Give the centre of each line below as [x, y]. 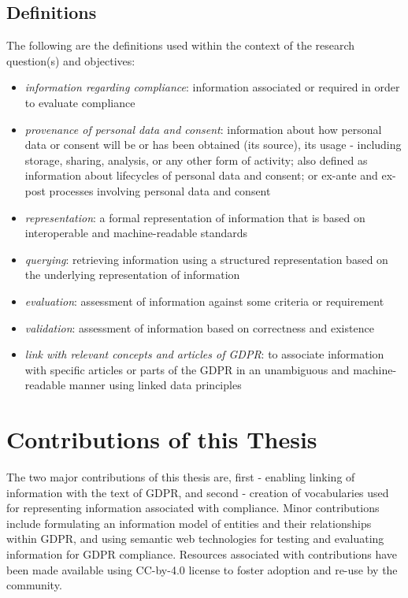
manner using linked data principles [155, 385]
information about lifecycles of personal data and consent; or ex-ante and [201, 175]
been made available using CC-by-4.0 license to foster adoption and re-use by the [202, 569]
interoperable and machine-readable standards [136, 233]
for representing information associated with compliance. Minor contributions [193, 508]
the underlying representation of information [132, 275]
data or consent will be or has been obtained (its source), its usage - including [213, 145]
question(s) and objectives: [71, 60]
